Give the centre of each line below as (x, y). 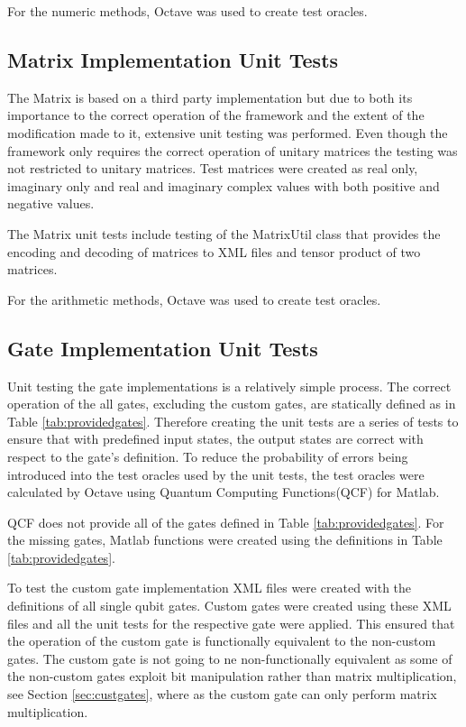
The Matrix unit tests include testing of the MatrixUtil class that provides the (224, 233)
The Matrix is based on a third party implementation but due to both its (210, 97)
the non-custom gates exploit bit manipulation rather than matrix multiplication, (232, 676)
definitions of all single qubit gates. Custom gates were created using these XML (229, 606)
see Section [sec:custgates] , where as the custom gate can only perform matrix (222, 694)
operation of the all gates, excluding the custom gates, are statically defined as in (232, 404)
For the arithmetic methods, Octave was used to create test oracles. (194, 299)
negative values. (51, 203)
